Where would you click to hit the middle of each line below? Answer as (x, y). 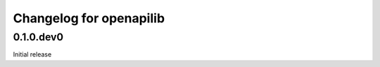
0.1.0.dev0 (38, 37)
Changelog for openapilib (89, 18)
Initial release (32, 54)
